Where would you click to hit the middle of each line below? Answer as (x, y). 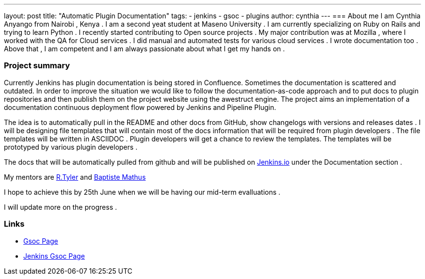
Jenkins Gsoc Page (54, 256)
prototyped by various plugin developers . (71, 147)
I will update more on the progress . (60, 207)
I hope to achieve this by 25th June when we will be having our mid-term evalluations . (142, 192)
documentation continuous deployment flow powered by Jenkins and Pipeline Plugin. (140, 107)
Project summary (37, 66)
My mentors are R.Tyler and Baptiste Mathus (75, 177)
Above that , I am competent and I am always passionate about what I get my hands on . (145, 49)
